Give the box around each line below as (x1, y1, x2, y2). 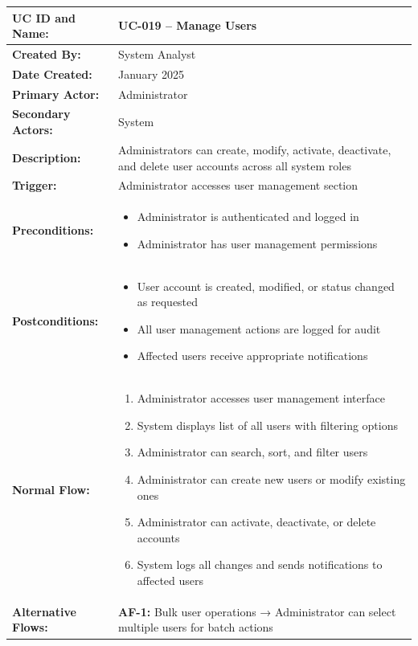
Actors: (12, 121, 53, 138)
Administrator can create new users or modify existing (137, 471, 406, 488)
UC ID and (12, 9, 76, 26)
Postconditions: (12, 313, 99, 329)
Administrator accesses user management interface (137, 390, 385, 407)
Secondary (12, 105, 71, 122)
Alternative (12, 603, 76, 619)
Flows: (12, 619, 48, 636)
